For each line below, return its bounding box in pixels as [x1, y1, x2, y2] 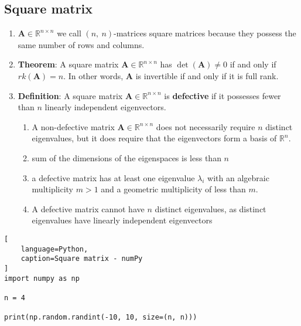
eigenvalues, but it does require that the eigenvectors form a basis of [32, 132, 277, 144]
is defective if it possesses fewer [164, 89, 281, 101]
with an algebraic [207, 171, 269, 184]
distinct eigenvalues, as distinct [155, 202, 266, 215]
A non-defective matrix [32, 120, 115, 133]
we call [57, 27, 81, 39]
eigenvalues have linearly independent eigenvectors [32, 214, 213, 226]
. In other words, [63, 69, 124, 81]
